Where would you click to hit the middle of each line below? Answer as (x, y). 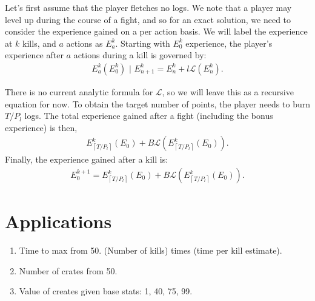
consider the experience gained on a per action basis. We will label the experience (156, 31)
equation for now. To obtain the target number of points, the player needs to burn (157, 103)
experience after (34, 55)
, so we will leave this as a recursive (228, 92)
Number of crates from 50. (68, 270)
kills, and (39, 43)
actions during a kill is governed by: (140, 55)
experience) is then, (41, 127)
